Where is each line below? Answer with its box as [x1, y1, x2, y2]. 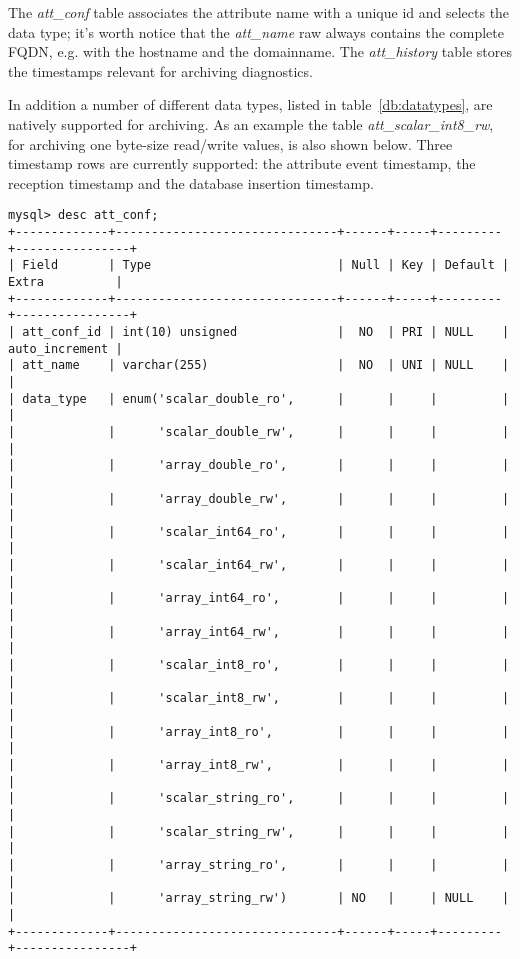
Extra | [8, 274, 123, 289]
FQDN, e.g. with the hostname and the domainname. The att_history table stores [8, 41, 512, 62]
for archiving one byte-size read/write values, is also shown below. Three [8, 133, 453, 154]
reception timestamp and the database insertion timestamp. [8, 172, 374, 193]
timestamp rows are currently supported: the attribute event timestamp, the [8, 153, 476, 174]
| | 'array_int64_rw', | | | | [8, 624, 510, 639]
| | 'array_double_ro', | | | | [8, 458, 510, 473]
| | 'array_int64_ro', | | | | [8, 591, 510, 606]
